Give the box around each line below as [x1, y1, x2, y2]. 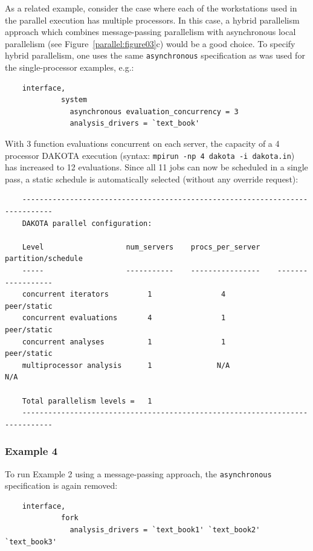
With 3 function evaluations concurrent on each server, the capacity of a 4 [5, 137, 280, 149]
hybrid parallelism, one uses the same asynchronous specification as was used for [5, 49, 305, 62]
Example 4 [5, 443, 58, 459]
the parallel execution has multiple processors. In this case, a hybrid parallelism [5, 13, 300, 26]
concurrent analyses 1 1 [22, 337, 226, 346]
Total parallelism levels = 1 [22, 396, 152, 405]
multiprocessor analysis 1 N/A [22, 361, 230, 370]
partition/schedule [5, 254, 83, 263]
